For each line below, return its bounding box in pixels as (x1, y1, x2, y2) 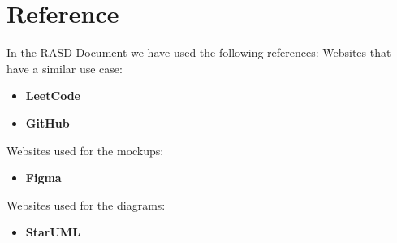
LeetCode (25, 87, 80, 104)
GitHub (25, 114, 70, 131)
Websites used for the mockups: (6, 141, 164, 158)
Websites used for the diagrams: (6, 196, 166, 213)
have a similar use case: (6, 59, 123, 76)
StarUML (25, 223, 80, 241)
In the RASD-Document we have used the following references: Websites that (6, 44, 391, 61)
